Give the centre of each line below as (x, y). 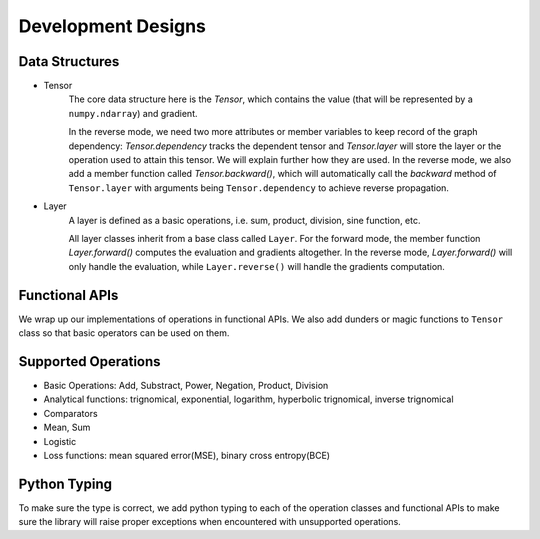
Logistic (60, 441)
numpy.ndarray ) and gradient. (133, 113)
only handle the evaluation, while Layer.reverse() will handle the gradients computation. (256, 266)
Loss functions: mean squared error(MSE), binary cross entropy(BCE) (186, 455)
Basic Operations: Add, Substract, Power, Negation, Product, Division (186, 385)
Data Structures (69, 61)
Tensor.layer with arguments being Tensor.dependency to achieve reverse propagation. (259, 187)
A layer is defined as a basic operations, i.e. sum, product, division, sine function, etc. (244, 220)
